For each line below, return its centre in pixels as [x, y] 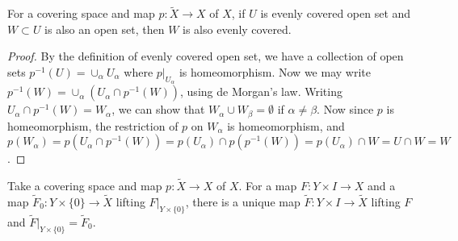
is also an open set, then [105, 29]
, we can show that [158, 109]
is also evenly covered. [237, 29]
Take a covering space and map [85, 186]
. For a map [268, 186]
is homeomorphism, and [286, 125]
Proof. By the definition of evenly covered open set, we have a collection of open [206, 56]
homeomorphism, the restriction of [93, 125]
